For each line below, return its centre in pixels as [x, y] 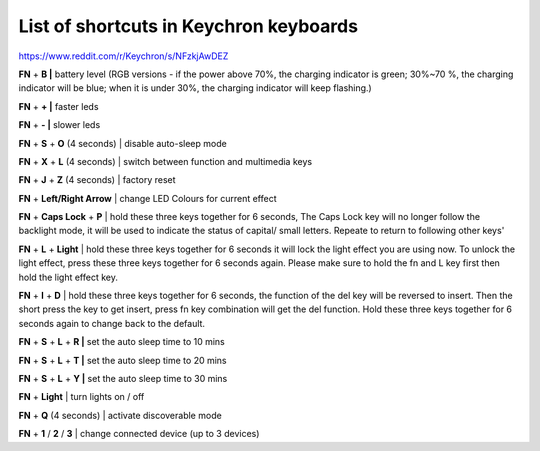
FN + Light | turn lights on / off [81, 397]
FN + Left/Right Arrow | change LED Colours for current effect [147, 198]
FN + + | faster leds [58, 106]
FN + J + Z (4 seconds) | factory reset [97, 180]
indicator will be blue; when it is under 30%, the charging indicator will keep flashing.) [195, 88]
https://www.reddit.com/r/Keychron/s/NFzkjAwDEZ [123, 56]
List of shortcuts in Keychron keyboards [188, 26]
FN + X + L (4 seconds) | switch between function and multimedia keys [165, 161]
